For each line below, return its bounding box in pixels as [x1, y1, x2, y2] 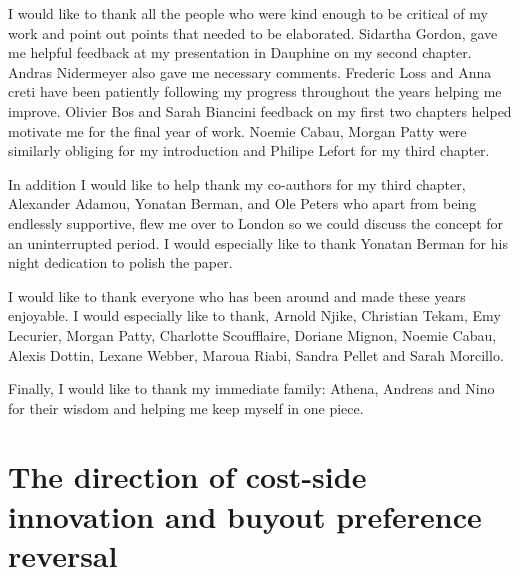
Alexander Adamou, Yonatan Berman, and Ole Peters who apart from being [8, 193, 477, 214]
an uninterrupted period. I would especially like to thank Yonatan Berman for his [8, 232, 508, 253]
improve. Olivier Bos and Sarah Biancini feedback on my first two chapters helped [8, 100, 512, 121]
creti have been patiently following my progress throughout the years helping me [8, 81, 502, 102]
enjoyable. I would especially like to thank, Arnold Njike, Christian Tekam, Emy [8, 305, 501, 326]
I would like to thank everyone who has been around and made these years [8, 285, 466, 306]
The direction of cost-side [8, 456, 367, 497]
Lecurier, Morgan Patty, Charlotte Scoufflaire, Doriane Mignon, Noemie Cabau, [8, 324, 497, 345]
